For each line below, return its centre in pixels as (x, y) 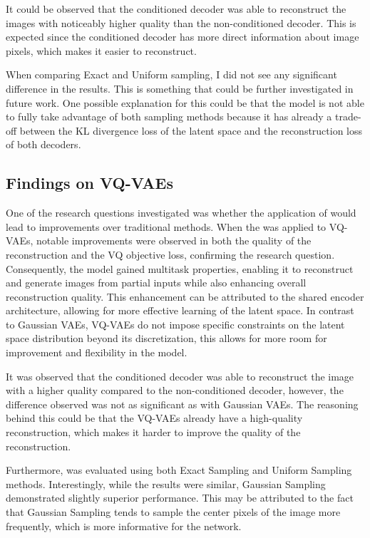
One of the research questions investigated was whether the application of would (181, 213)
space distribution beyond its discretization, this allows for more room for (166, 338)
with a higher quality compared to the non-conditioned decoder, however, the (175, 390)
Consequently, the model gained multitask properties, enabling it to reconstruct (180, 268)
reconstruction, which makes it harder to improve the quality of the (153, 432)
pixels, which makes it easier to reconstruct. (101, 50)
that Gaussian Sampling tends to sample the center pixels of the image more (173, 512)
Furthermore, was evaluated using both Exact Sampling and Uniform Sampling (179, 470)
